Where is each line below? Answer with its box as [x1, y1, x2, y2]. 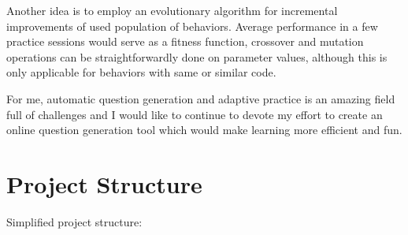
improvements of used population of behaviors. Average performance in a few [6, 17, 378, 34]
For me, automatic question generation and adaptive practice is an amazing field [6, 90, 395, 106]
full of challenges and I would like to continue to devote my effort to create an [6, 106, 383, 122]
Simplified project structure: [6, 213, 143, 229]
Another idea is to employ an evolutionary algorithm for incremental [6, 2, 338, 18]
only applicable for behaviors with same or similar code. [6, 64, 276, 80]
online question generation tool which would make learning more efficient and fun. [6, 121, 402, 138]
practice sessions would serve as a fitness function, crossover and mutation [6, 33, 364, 50]
